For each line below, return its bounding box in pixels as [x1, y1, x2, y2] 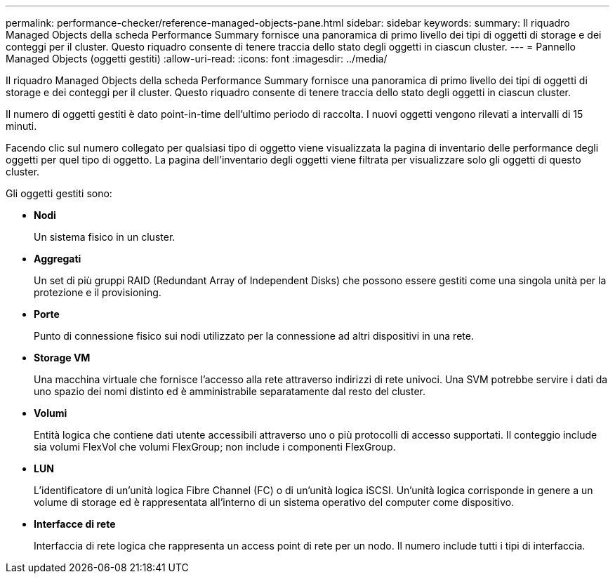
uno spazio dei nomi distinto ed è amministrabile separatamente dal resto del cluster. [34, 385, 426, 397]
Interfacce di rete [34, 518, 116, 530]
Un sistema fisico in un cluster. [34, 231, 176, 243]
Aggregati [34, 253, 81, 265]
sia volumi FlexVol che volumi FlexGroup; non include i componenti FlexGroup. [34, 441, 396, 453]
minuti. [6, 120, 37, 132]
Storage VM [34, 352, 91, 364]
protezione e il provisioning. [34, 286, 161, 298]
